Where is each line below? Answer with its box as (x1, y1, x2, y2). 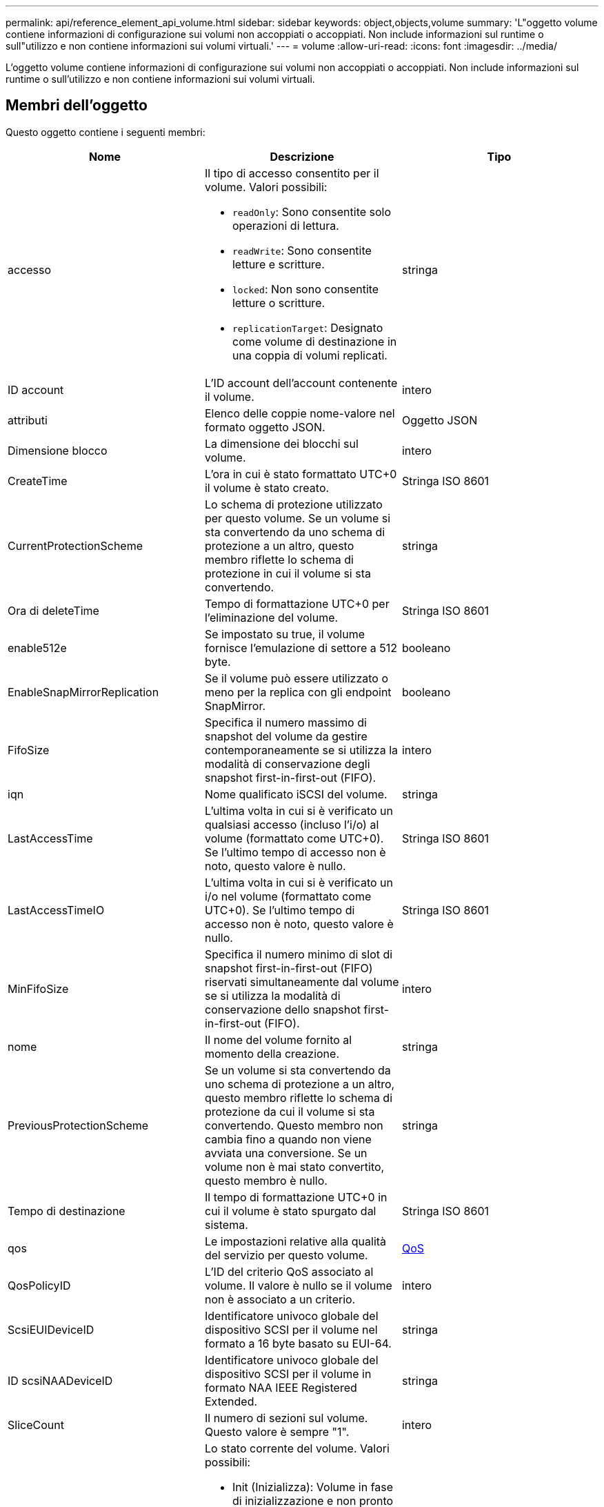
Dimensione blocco (8, 443, 108, 457)
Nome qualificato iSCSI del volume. (204, 787, 387, 801)
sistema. (204, 1217, 248, 1232)
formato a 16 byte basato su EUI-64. (204, 1336, 392, 1350)
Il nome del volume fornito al (204, 1032, 352, 1047)
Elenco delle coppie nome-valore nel (204, 406, 395, 420)
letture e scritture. (232, 257, 325, 271)
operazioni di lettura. (232, 218, 339, 233)
